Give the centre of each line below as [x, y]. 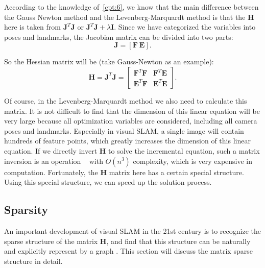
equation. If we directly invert [51, 150]
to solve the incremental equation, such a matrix [184, 150]
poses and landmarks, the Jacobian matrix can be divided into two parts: [119, 36]
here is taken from [32, 27]
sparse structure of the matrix [51, 241]
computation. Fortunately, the [51, 172]
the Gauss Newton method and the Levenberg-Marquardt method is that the [125, 17]
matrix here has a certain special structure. [176, 172]
